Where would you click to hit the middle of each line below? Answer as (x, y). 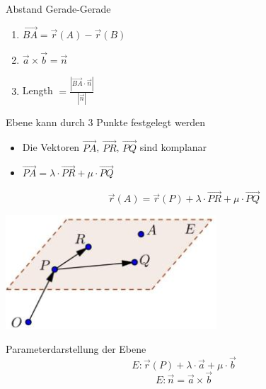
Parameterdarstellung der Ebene (76, 348)
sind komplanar (173, 147)
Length (37, 90)
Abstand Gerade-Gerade (58, 9)
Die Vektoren (51, 147)
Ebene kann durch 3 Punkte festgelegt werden (106, 122)
